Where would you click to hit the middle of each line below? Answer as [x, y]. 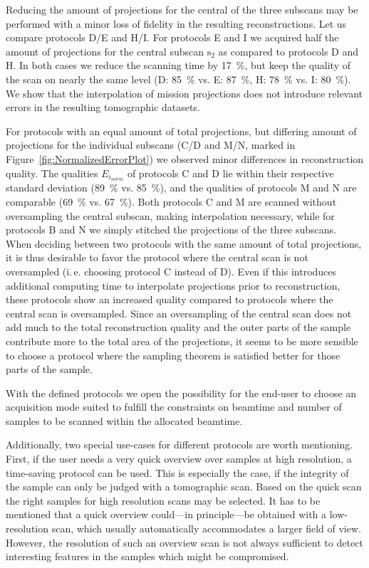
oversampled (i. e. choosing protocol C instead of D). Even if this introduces [171, 271]
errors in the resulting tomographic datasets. [103, 107]
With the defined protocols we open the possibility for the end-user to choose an [181, 393]
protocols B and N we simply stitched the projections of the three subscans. [171, 230]
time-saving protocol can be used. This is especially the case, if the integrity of [177, 472]
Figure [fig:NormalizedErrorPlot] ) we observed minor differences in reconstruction [185, 158]
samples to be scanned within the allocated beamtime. [124, 420]
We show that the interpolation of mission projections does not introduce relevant [184, 93]
